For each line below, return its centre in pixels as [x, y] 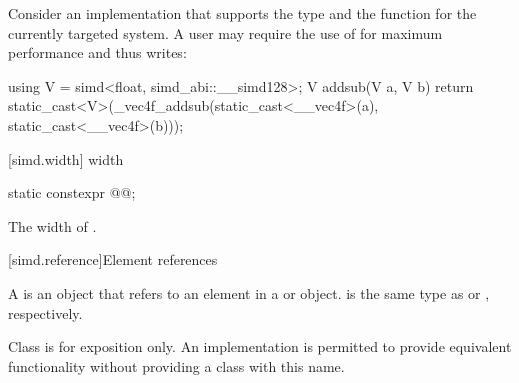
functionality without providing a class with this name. [176, 365]
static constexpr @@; [72, 192]
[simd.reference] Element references [113, 259]
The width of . [52, 225]
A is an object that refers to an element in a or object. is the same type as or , [249, 292]
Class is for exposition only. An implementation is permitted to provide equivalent [260, 346]
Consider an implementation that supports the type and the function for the [242, 13]
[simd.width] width [66, 158]
